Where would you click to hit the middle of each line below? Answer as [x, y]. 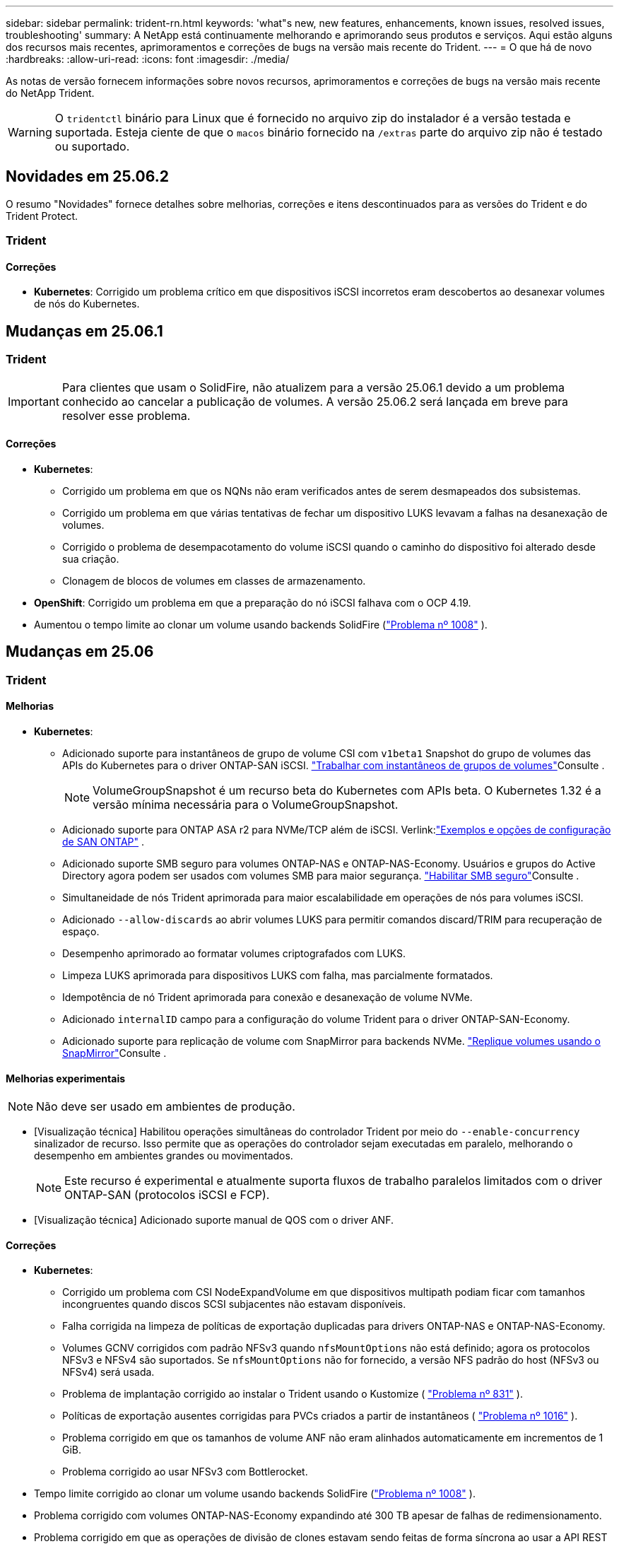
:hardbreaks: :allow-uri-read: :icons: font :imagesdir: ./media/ [148, 59]
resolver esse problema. [126, 415]
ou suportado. [92, 146]
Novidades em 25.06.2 [87, 177]
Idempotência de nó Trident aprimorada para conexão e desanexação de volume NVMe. [267, 997]
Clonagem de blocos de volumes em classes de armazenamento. [214, 580]
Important [34, 401]
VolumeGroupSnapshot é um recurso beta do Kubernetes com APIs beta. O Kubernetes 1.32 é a [347, 790]
